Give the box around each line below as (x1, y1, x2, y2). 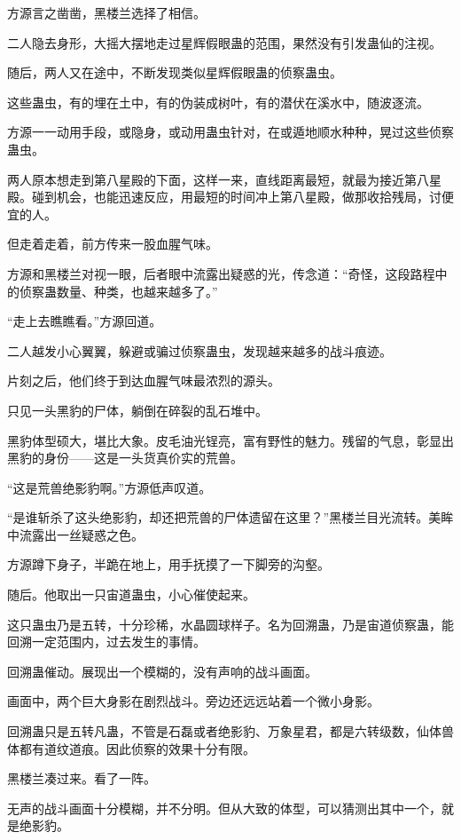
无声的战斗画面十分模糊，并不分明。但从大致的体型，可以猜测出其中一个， (7, 798, 441, 817)
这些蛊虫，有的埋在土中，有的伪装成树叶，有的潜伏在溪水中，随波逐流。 (7, 92, 429, 111)
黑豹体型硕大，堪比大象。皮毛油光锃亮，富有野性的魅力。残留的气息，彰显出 (7, 431, 454, 449)
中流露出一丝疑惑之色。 (7, 525, 144, 543)
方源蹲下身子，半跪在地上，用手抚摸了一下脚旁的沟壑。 (7, 555, 330, 574)
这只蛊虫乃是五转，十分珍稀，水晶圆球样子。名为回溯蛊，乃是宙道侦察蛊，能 (7, 614, 454, 633)
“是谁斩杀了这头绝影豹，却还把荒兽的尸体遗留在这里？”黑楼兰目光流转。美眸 (7, 508, 454, 527)
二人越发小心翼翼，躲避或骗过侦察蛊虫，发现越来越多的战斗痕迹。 (7, 341, 392, 360)
